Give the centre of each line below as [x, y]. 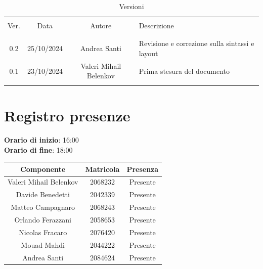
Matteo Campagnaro [43, 207]
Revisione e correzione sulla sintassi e [196, 43]
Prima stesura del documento [184, 71]
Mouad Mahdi [43, 244]
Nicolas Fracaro [43, 232]
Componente [43, 169]
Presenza [143, 169]
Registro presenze [67, 115]
